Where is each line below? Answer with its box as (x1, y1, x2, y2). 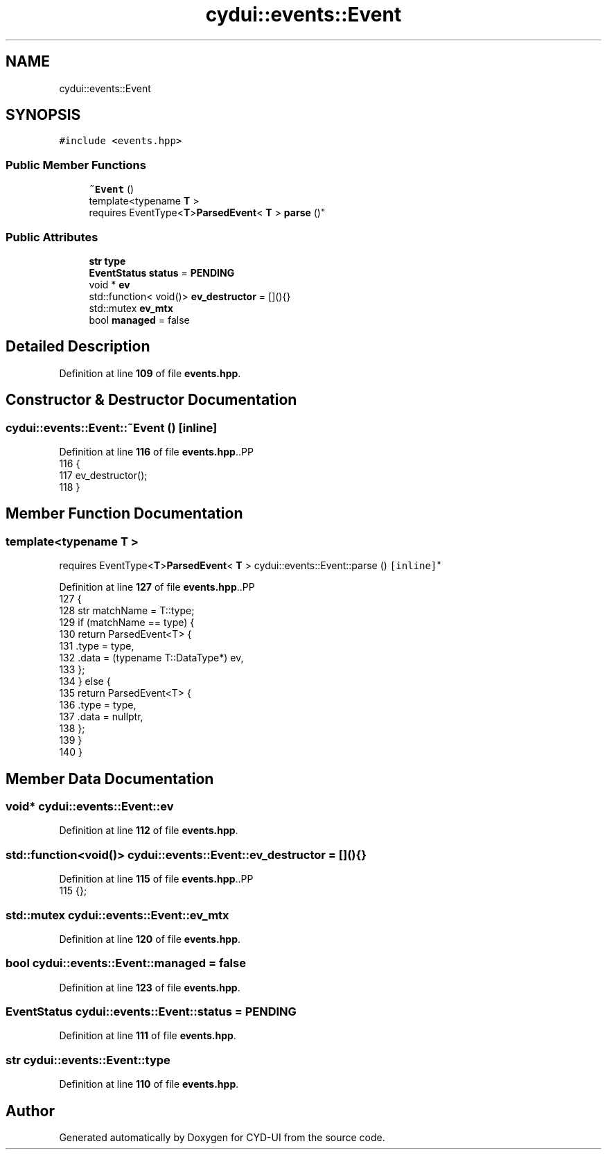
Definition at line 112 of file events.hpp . (59, 824, 238, 837)
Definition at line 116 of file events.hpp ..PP (59, 446, 254, 458)
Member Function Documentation (6, 505, 243, 523)
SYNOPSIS (6, 106, 81, 124)
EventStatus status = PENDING (89, 266, 235, 279)
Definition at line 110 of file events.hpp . (59, 1078, 239, 1091)
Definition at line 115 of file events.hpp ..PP (59, 873, 254, 885)
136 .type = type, (59, 699, 137, 711)
